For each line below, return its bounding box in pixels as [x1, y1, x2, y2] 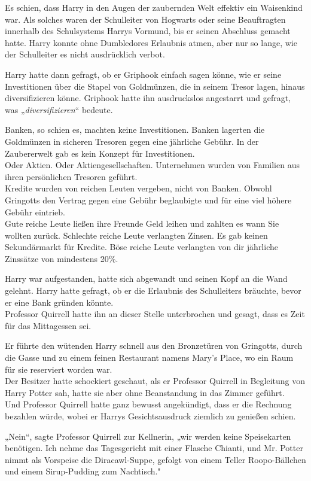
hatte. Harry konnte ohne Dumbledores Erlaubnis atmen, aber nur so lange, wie [5, 36, 297, 48]
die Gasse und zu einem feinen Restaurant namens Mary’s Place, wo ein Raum [5, 351, 294, 364]
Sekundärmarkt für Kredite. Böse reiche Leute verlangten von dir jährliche [5, 240, 278, 253]
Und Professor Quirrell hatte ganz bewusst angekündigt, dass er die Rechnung [5, 398, 292, 410]
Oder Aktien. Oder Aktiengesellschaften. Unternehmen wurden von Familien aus [5, 159, 300, 171]
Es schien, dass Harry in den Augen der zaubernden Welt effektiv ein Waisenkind [5, 1, 303, 13]
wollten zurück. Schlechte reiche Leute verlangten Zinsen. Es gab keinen [5, 229, 268, 241]
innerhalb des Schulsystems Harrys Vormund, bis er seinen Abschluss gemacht [5, 25, 291, 37]
